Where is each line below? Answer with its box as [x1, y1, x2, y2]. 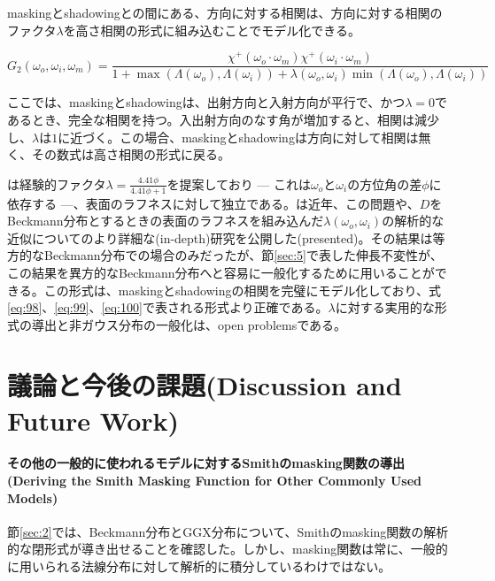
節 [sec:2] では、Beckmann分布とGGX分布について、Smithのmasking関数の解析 [7, 522, 449, 540]
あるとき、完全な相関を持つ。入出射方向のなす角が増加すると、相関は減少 [7, 110, 439, 128]
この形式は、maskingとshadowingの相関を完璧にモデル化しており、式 [43, 280, 442, 299]
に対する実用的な [335, 298, 435, 317]
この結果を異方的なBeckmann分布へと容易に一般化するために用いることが [7, 263, 435, 281]
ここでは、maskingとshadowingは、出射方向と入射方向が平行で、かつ [7, 93, 406, 111]
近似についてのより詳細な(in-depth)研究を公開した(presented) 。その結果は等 [7, 228, 445, 247]
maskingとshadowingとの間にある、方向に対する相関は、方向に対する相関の [7, 4, 443, 21]
